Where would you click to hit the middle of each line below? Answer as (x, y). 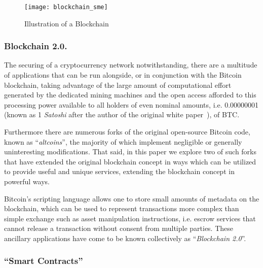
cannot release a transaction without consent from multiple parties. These (119, 228)
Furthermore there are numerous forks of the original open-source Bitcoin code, (127, 132)
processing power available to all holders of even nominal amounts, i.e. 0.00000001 (131, 104)
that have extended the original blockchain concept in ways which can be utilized (130, 161)
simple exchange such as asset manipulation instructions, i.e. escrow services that (130, 218)
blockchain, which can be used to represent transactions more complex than (122, 208)
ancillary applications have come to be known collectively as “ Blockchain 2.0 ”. (125, 238)
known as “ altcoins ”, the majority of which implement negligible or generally (123, 141)
